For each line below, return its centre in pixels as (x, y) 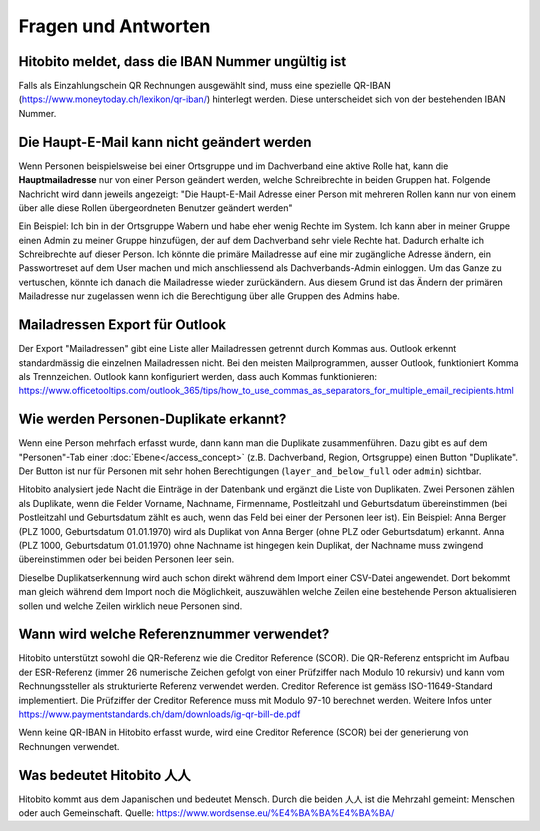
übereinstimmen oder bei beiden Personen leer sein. (126, 559)
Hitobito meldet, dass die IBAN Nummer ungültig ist (182, 61)
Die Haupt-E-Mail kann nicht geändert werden (165, 141)
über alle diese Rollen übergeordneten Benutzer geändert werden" (156, 207)
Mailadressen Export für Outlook (122, 325)
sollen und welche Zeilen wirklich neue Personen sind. (130, 606)
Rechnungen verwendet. (69, 746)
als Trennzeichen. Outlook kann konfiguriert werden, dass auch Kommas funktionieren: (198, 376)
